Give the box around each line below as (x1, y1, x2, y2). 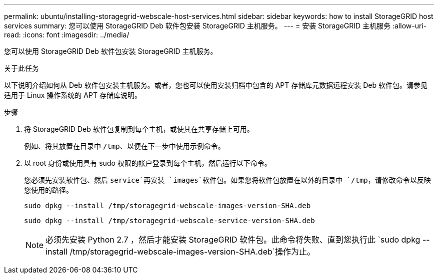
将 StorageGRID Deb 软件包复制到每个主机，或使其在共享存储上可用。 (24, 125, 254, 133)
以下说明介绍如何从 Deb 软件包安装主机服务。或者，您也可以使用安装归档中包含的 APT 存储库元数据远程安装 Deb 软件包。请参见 (4, 81, 427, 89)
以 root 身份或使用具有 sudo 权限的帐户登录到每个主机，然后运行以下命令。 (24, 159, 271, 167)
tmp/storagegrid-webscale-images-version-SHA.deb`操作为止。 (72, 247, 315, 257)
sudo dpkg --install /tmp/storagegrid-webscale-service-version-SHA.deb (24, 217, 315, 225)
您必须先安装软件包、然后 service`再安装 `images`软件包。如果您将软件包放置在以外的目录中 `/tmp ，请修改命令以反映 (24, 176, 431, 184)
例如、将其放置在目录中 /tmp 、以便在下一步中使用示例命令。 (24, 142, 225, 150)
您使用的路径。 (24, 186, 73, 194)
